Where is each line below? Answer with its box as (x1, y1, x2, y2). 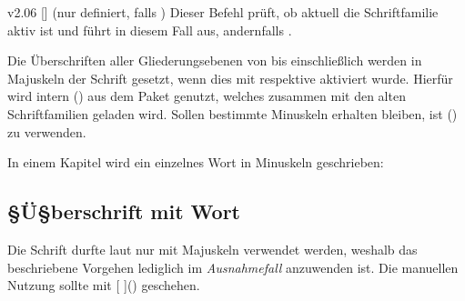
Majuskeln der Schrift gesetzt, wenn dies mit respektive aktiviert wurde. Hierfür (7, 68, 453, 87)
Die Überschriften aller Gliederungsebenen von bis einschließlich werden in (7, 51, 422, 70)
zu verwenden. (7, 122, 86, 141)
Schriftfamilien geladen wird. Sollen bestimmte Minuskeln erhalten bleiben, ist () (7, 104, 458, 123)
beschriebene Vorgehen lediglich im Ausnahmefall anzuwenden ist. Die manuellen (7, 257, 459, 276)
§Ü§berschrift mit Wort (7, 197, 240, 226)
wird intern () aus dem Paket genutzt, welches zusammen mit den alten (7, 86, 406, 105)
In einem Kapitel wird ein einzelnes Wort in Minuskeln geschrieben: (7, 153, 384, 172)
